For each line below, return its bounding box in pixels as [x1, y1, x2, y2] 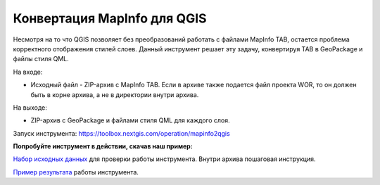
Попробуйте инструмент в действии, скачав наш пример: [13, 142, 193, 151]
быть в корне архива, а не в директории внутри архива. [30, 90, 199, 98]
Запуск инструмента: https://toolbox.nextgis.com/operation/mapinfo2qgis [13, 129, 230, 137]
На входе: [13, 68, 43, 76]
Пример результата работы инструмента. [13, 167, 139, 176]
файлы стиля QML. [13, 55, 70, 63]
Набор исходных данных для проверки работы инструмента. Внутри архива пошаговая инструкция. [13, 155, 316, 163]
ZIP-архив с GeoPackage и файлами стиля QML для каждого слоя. [30, 116, 230, 125]
